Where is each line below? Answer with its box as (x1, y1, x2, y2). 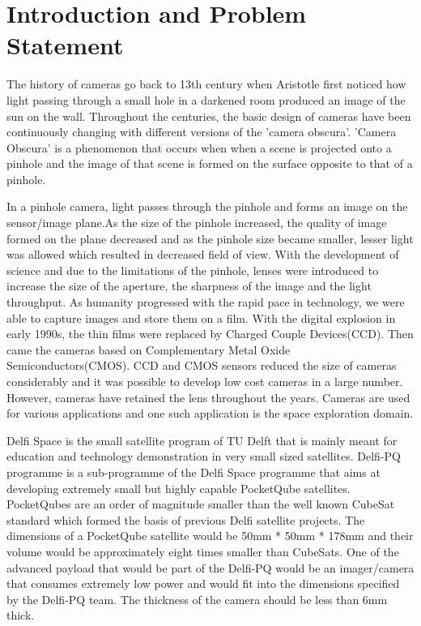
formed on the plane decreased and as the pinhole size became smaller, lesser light (6, 229, 414, 247)
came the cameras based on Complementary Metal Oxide (6, 341, 291, 358)
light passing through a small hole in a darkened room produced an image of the (6, 91, 406, 108)
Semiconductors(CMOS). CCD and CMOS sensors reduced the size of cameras (6, 357, 397, 374)
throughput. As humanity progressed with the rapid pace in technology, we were (6, 294, 405, 311)
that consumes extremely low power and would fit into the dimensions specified (6, 575, 400, 592)
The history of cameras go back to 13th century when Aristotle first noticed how (6, 75, 406, 92)
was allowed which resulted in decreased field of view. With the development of (6, 246, 399, 263)
